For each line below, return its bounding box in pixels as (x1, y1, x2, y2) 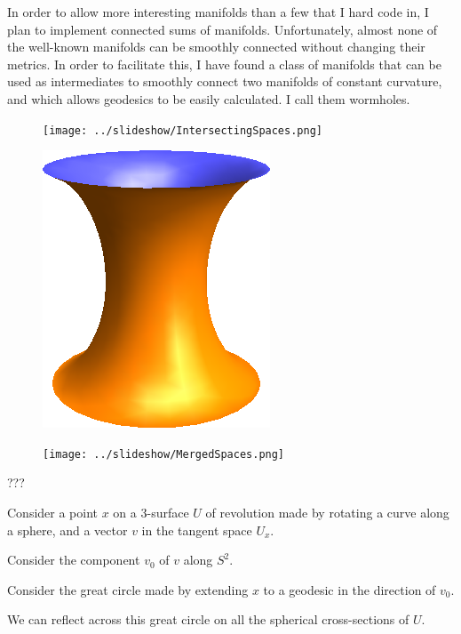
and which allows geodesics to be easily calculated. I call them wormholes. (7, 89, 410, 108)
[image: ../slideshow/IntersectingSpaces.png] (43, 124, 322, 137)
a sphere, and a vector (7, 520, 128, 539)
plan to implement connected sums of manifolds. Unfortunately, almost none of (7, 20, 438, 38)
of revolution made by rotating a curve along (205, 503, 449, 522)
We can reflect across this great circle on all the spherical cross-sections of (7, 610, 409, 629)
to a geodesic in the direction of (263, 580, 436, 598)
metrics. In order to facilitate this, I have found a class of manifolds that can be (7, 54, 441, 73)
